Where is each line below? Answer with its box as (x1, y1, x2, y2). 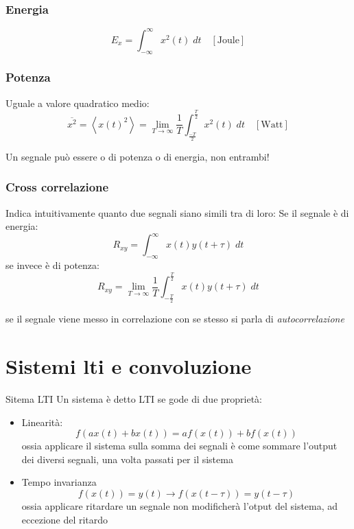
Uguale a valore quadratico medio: (5, 95, 150, 110)
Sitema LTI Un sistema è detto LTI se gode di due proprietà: (5, 392, 263, 405)
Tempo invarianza (21, 475, 97, 489)
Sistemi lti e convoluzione (5, 352, 252, 380)
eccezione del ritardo (21, 512, 108, 526)
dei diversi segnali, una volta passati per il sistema (21, 451, 233, 466)
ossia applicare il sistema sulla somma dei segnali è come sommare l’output (21, 438, 338, 453)
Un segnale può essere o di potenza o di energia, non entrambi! (5, 149, 270, 163)
